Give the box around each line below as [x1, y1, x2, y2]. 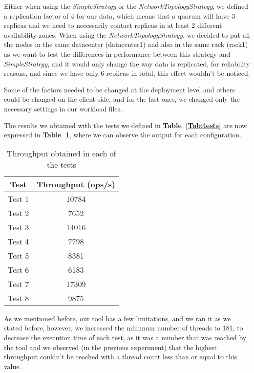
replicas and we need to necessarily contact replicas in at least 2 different [4, 20, 222, 30]
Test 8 [8, 292, 29, 304]
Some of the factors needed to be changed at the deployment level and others [4, 84, 235, 94]
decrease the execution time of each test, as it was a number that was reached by [4, 332, 247, 342]
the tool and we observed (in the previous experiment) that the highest [4, 342, 217, 352]
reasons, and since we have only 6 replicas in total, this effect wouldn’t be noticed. [4, 68, 250, 78]
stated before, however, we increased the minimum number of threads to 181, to [4, 323, 243, 333]
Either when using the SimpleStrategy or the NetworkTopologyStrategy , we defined [4, 1, 248, 11]
